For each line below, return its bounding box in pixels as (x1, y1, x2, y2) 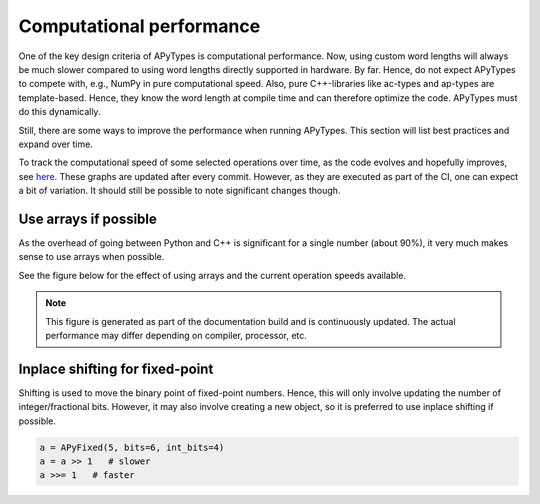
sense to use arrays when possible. (18, 251, 165, 263)
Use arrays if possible (18, 210, 157, 227)
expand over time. (18, 138, 94, 150)
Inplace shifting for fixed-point (18, 360, 214, 377)
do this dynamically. (18, 106, 101, 118)
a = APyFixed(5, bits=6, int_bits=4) (39, 441, 225, 453)
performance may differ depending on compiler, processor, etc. (45, 329, 307, 341)
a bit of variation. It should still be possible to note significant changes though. (18, 185, 341, 197)
